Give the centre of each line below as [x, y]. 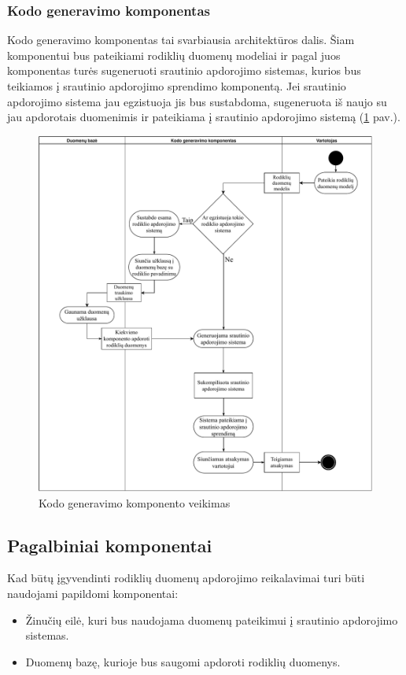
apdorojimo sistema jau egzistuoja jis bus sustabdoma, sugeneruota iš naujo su [197, 101]
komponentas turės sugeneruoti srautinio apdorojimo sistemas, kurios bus [184, 70]
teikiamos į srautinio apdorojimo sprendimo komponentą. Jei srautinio [177, 86]
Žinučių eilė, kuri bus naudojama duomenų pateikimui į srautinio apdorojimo [212, 620]
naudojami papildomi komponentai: [93, 594]
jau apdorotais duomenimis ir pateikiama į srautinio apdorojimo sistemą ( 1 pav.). [204, 117]
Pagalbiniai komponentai [110, 545]
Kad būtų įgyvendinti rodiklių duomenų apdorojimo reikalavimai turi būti [186, 578]
